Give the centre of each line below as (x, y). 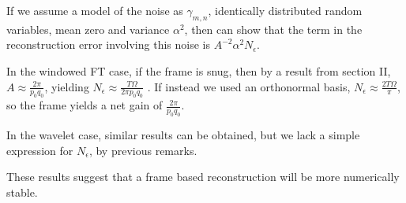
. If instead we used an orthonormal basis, (249, 86)
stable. (22, 192)
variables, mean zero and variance (88, 29)
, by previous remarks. (143, 150)
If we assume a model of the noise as (95, 10)
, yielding (67, 86)
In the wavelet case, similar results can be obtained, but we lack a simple (183, 135)
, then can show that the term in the (273, 29)
